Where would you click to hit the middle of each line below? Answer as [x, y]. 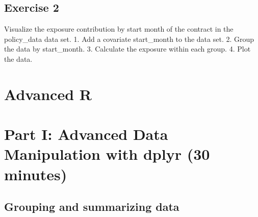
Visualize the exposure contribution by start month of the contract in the [119, 29]
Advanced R [48, 94]
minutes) [36, 174]
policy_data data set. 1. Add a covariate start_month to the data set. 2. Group [129, 39]
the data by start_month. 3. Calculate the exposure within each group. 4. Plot [127, 49]
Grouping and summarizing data [92, 207]
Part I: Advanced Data [86, 134]
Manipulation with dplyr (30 [107, 154]
